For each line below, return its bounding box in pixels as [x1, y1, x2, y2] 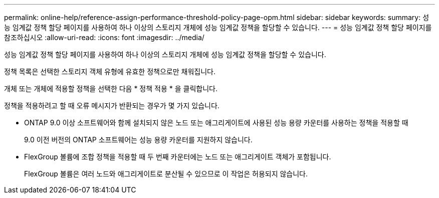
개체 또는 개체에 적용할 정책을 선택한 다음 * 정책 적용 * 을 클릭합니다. [4, 84, 217, 93]
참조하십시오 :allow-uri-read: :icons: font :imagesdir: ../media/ [4, 33, 204, 42]
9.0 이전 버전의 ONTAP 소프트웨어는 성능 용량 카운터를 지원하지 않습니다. [24, 135, 253, 144]
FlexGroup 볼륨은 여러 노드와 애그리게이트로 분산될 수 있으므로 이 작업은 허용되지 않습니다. [24, 169, 308, 178]
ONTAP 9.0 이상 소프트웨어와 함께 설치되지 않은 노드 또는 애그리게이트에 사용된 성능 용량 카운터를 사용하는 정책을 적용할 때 [24, 118, 408, 127]
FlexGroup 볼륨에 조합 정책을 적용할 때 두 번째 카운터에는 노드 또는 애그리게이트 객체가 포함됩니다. [24, 152, 331, 161]
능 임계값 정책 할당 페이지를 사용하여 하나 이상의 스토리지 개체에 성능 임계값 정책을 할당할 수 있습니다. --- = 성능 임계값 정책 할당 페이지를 [4, 23, 432, 32]
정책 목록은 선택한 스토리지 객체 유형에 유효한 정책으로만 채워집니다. [4, 67, 215, 76]
